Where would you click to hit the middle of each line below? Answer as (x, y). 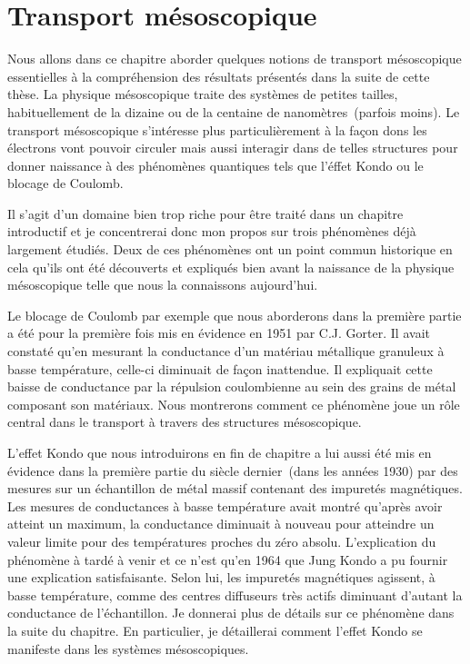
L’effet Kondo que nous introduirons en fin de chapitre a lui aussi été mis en (220, 452)
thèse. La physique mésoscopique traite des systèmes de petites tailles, (203, 94)
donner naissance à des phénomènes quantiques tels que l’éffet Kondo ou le (215, 165)
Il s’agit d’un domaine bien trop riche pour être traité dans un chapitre (205, 213)
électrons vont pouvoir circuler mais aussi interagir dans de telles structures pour (233, 148)
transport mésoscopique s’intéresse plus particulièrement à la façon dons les (217, 129)
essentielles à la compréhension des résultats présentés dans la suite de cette (219, 76)
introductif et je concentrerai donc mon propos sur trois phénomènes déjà (212, 231)
